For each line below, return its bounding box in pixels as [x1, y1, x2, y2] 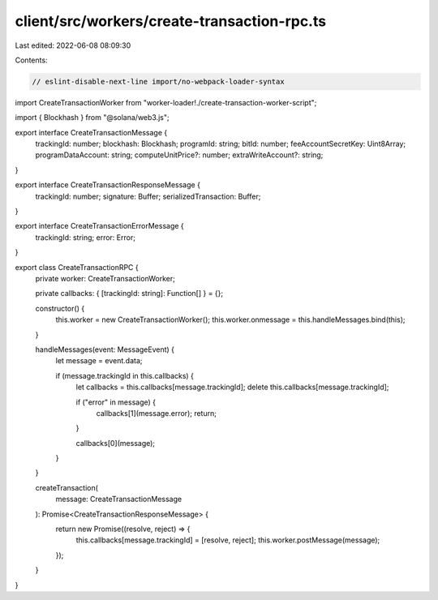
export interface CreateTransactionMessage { [15, 127, 168, 137]
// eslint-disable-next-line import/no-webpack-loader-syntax [32, 77, 285, 86]
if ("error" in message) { [75, 397, 157, 407]
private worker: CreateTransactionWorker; [35, 273, 176, 283]
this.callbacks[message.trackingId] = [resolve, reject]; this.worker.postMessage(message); [75, 535, 380, 545]
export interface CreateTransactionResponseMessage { [15, 180, 200, 190]
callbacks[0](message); [75, 438, 156, 448]
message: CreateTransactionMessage [55, 495, 182, 504]
